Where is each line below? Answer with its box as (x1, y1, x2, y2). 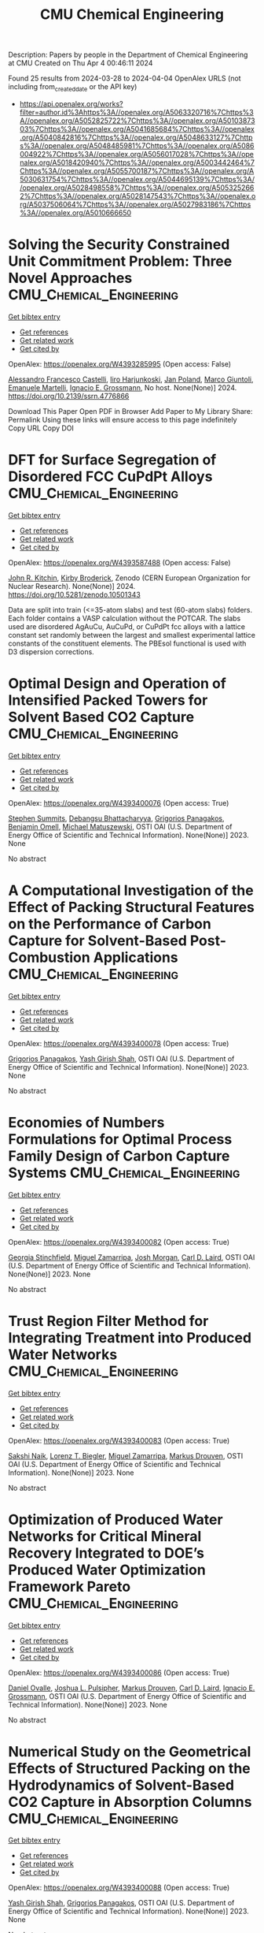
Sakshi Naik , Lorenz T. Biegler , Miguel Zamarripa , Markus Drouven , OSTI (8, 1451, 244, 1460)
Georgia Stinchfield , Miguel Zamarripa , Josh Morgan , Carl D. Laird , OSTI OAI (8, 1252, 255, 1262)
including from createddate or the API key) (8, 82, 137, 93)
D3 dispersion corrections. (8, 646, 94, 656)
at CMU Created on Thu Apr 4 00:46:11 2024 (8, 58, 153, 68)
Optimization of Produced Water (8, 1510, 223, 1529)
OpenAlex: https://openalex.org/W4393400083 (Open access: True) (8, 1436, 230, 1445)
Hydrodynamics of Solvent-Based (8, 1776, 234, 1794)
